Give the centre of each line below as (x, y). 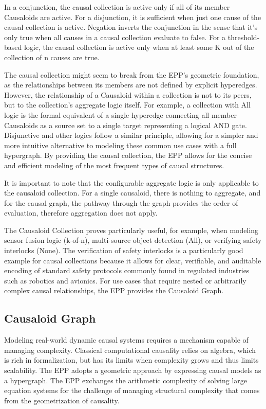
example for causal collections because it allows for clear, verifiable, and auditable (133, 260)
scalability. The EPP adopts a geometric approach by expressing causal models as (133, 370)
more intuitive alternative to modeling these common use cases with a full (120, 145)
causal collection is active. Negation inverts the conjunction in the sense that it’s (131, 27)
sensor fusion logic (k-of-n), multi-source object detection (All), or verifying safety (133, 240)
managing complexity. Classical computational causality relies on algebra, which (130, 350)
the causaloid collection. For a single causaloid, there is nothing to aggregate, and (132, 193)
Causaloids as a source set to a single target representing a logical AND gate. (126, 125)
